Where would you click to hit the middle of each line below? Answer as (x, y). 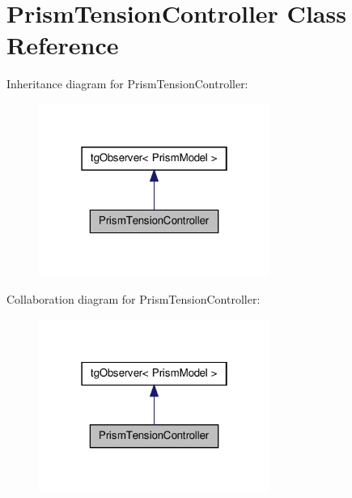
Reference (63, 45)
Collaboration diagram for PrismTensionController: (134, 299)
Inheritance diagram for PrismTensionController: (127, 84)
